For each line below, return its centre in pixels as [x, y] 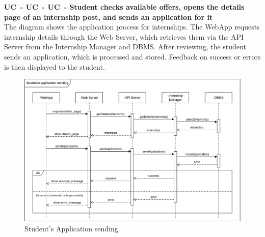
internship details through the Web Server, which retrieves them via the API [124, 36]
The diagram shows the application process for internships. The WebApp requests [132, 27]
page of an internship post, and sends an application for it [109, 17]
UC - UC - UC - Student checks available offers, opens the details [124, 7]
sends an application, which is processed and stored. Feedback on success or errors [132, 56]
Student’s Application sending [71, 229]
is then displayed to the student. [55, 66]
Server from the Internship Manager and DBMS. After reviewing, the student [125, 47]
